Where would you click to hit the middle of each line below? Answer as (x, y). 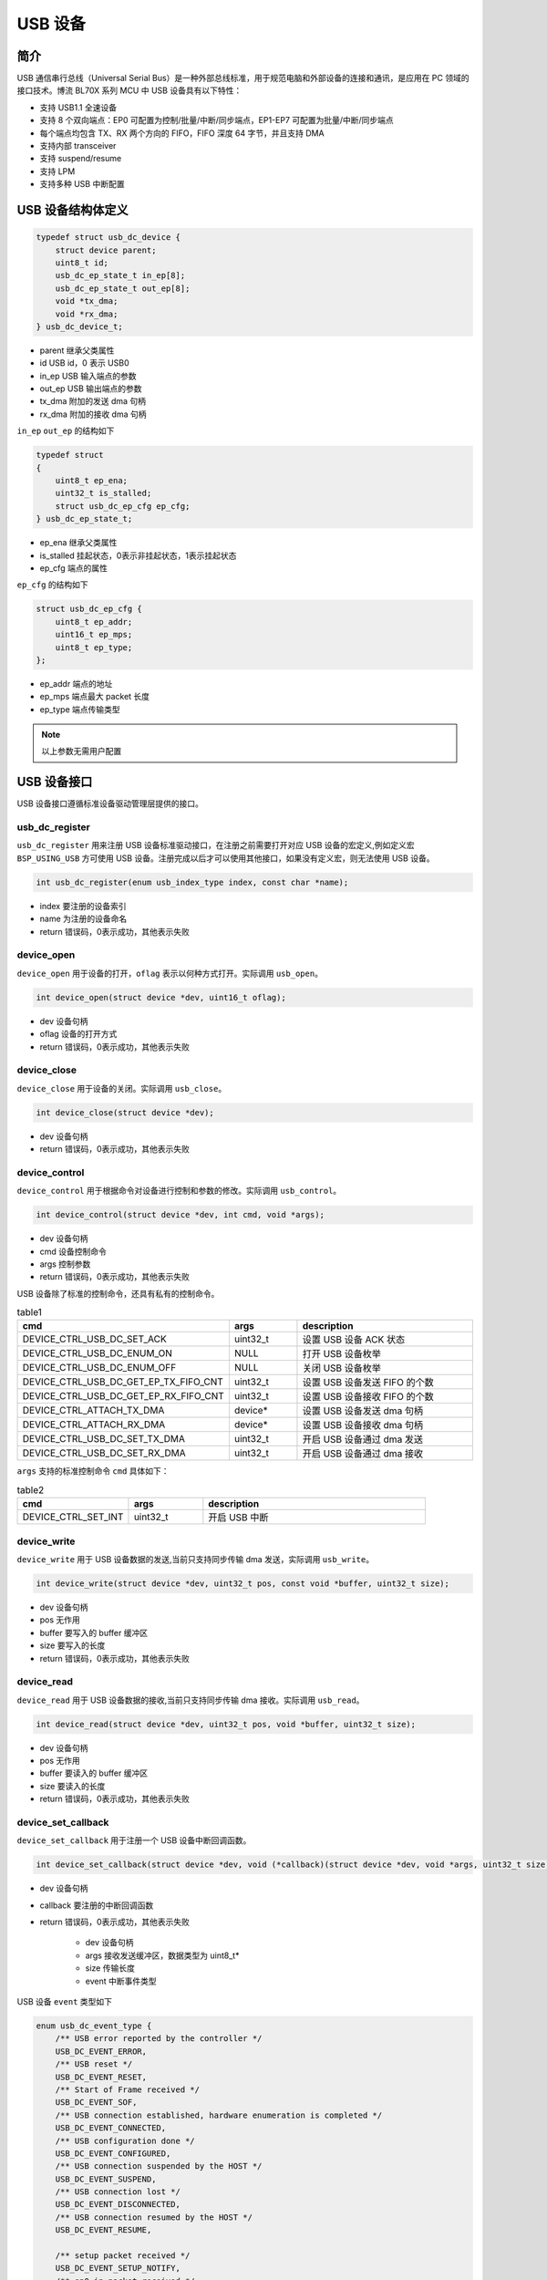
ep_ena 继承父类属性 (78, 543)
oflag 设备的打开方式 (78, 1034)
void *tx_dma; (87, 301)
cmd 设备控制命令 (73, 1251)
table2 (31, 1490)
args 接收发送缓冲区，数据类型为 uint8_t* (162, 1955)
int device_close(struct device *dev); (125, 1112)
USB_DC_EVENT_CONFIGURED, (113, 2153)
